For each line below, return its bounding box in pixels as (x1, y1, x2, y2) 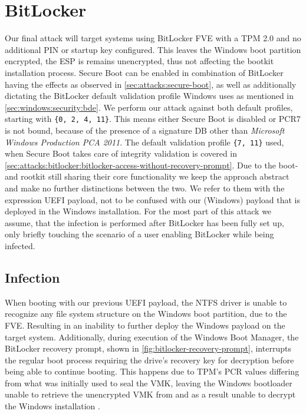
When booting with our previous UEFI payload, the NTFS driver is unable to (5, 296, 287, 308)
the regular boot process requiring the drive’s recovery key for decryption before (5, 353, 294, 366)
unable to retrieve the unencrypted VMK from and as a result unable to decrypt (5, 388, 296, 400)
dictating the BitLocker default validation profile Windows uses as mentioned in (5, 90, 294, 102)
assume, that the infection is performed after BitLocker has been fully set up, (5, 216, 284, 228)
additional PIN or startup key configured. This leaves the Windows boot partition (5, 43, 301, 55)
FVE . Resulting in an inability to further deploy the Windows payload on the (5, 319, 285, 331)
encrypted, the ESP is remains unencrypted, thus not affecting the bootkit (5, 55, 274, 67)
